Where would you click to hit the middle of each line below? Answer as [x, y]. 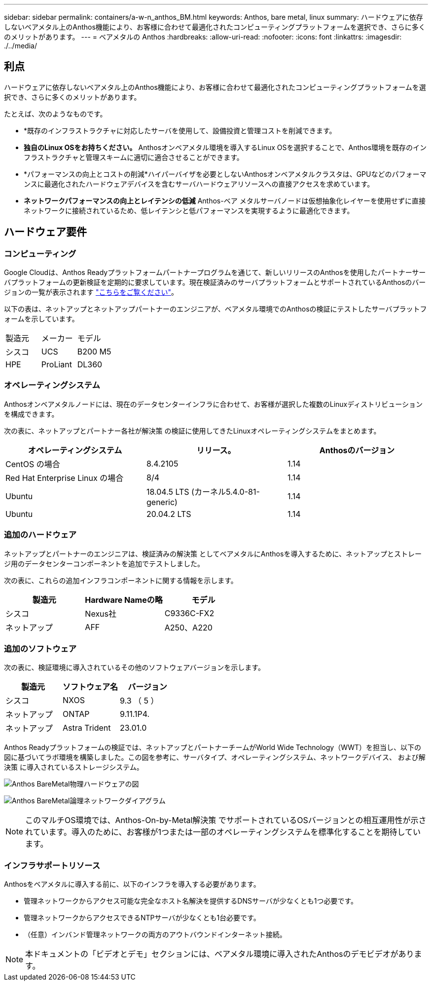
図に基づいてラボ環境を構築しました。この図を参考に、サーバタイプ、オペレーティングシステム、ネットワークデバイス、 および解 [215, 757]
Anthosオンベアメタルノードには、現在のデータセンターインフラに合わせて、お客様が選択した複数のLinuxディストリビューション [213, 404]
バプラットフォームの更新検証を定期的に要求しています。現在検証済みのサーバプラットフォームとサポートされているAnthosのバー [215, 282]
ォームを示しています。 [41, 319]
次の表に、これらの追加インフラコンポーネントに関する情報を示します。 [121, 580]
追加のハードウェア [40, 535]
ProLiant [57, 365]
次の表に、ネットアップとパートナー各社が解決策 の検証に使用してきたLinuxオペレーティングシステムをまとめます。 [192, 431]
